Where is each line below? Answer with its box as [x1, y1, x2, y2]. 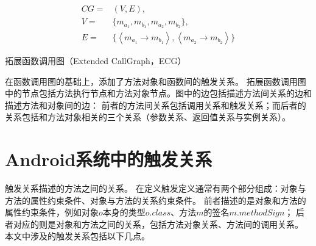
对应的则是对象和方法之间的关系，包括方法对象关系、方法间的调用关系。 [13, 217, 303, 230]
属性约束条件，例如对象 [5, 206, 99, 219]
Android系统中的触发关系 [5, 147, 212, 172]
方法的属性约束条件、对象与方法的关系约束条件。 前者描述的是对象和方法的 [5, 194, 306, 206]
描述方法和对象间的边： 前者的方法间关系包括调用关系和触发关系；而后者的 [5, 98, 306, 111]
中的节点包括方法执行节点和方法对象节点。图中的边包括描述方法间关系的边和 [5, 87, 312, 99]
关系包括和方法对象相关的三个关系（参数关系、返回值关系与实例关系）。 [5, 110, 290, 123]
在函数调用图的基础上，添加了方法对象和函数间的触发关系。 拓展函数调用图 [5, 74, 306, 87]
